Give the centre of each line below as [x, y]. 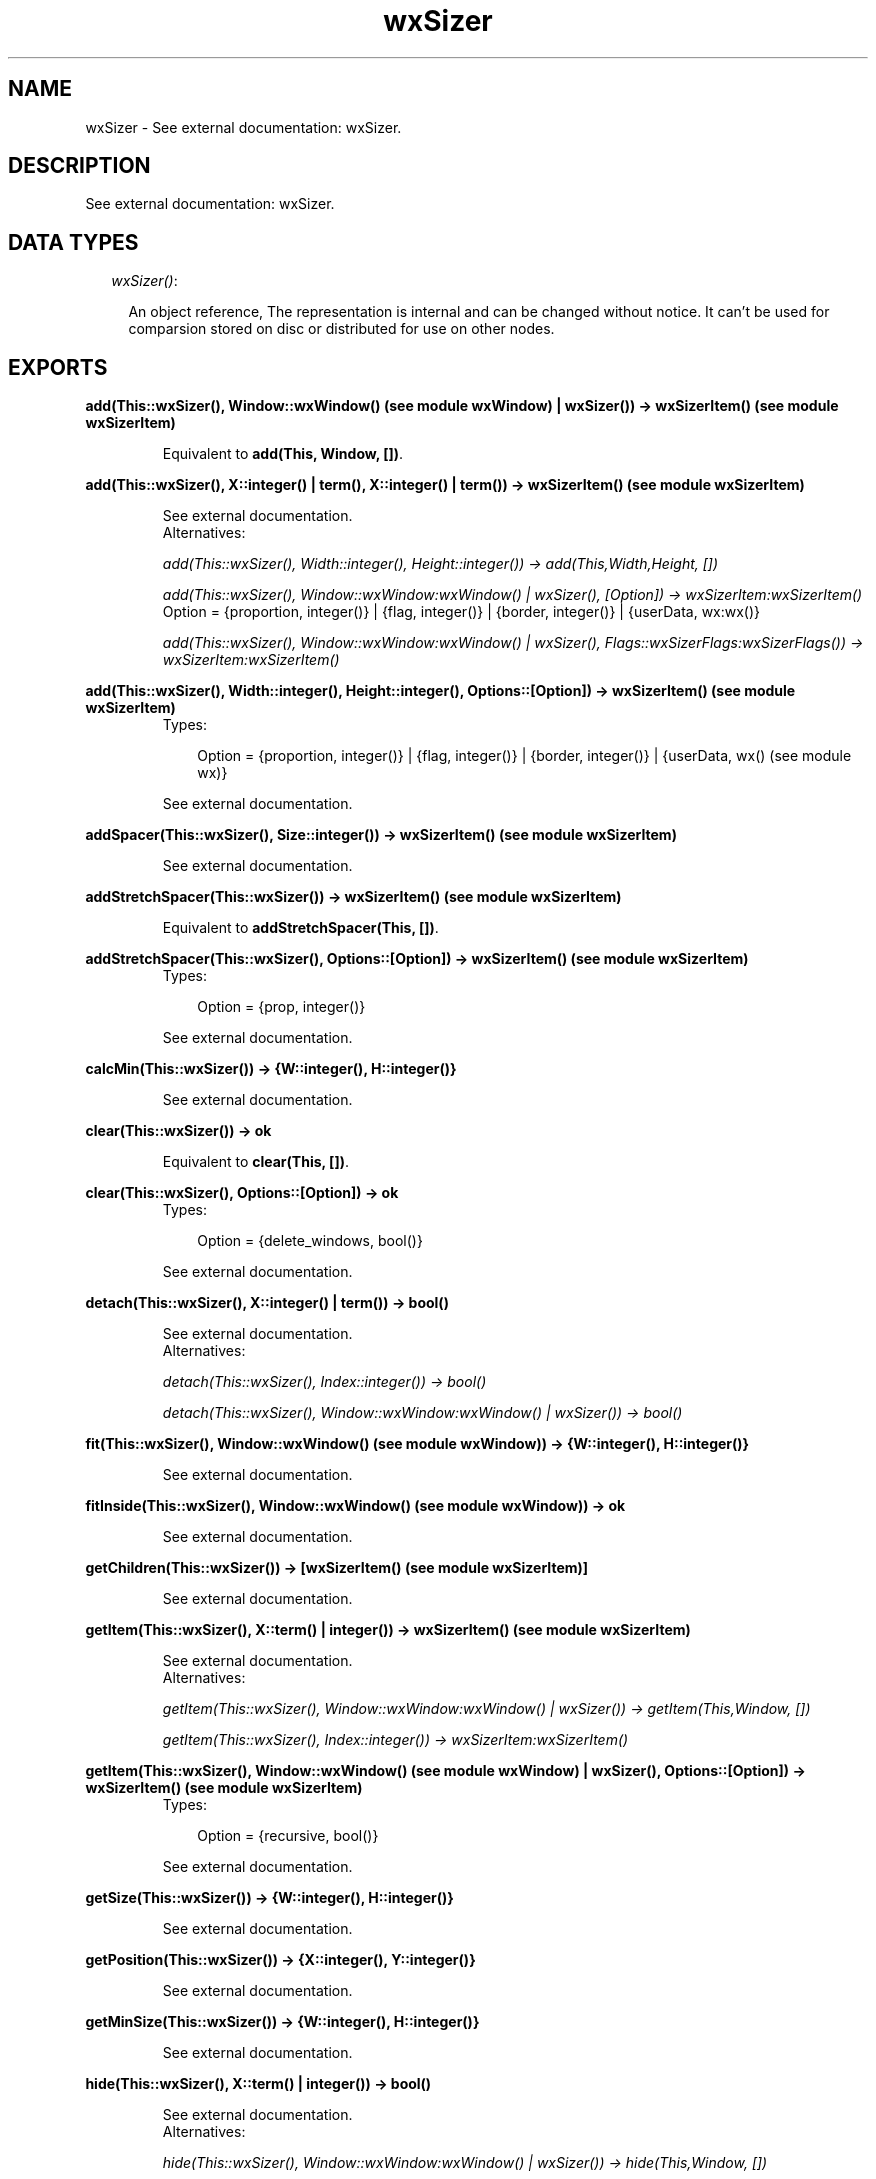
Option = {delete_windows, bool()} [310, 1241]
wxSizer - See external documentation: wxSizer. [243, 127]
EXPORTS [58, 367]
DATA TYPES [73, 242]
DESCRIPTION [79, 166]
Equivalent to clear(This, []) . [255, 1162]
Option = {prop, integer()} [281, 1007]
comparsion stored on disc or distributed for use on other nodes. [341, 329]
